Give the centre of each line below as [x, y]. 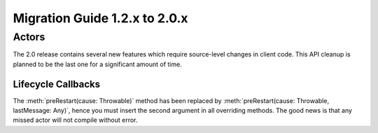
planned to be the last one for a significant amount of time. [97, 64]
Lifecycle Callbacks [57, 84]
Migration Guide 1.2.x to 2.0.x [100, 18]
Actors [29, 37]
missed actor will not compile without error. [75, 120]
